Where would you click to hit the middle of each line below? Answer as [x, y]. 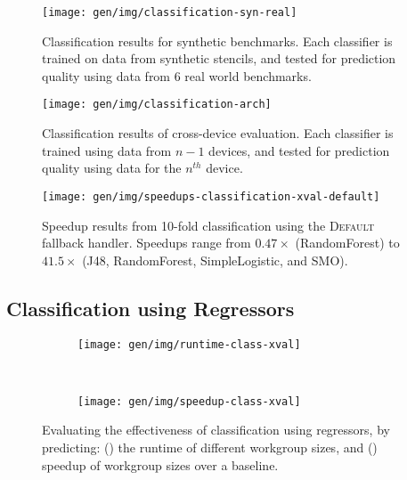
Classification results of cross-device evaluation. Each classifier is [218, 133]
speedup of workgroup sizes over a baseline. [160, 464]
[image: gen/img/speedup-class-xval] [189, 401]
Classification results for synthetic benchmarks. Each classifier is [217, 41]
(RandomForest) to [347, 243]
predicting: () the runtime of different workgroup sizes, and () [210, 447]
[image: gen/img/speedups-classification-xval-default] [211, 196]
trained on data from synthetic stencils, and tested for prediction [219, 58]
